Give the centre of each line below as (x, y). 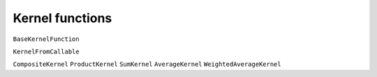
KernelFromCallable (46, 51)
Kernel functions (62, 18)
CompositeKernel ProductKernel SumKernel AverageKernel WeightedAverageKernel (147, 65)
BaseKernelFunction (46, 39)
